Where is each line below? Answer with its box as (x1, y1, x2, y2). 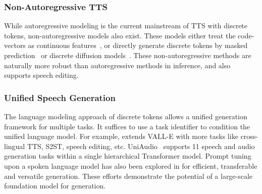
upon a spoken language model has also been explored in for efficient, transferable (4, 160, 257, 171)
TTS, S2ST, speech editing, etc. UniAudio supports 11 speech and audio (27, 140, 255, 151)
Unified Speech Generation (4, 91, 116, 104)
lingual (4, 140, 25, 151)
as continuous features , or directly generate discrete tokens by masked (28, 40, 248, 51)
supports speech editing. (4, 70, 79, 80)
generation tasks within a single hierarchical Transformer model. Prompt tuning (4, 151, 251, 161)
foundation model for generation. (4, 180, 106, 191)
